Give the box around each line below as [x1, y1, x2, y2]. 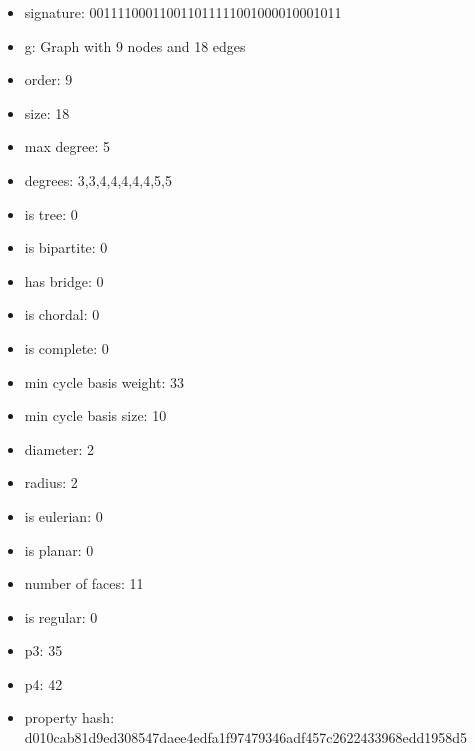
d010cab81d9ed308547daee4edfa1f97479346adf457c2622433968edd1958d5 [24, 727, 467, 748]
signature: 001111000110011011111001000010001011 [24, 2, 342, 22]
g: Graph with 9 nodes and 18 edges [24, 35, 246, 56]
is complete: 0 [24, 337, 109, 358]
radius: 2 [24, 472, 78, 493]
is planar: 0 [24, 539, 94, 560]
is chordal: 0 [24, 304, 100, 325]
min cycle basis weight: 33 [24, 371, 184, 392]
